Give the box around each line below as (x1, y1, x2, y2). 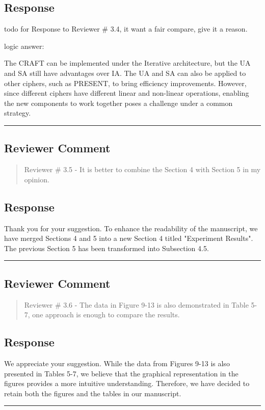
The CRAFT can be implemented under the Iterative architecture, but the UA (4, 58, 251, 68)
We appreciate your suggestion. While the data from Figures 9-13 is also (4, 358, 230, 368)
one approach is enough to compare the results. (32, 309, 180, 320)
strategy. (4, 107, 31, 118)
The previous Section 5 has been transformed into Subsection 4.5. (4, 242, 209, 253)
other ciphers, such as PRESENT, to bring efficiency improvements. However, (4, 77, 247, 88)
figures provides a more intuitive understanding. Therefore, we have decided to (4, 378, 250, 389)
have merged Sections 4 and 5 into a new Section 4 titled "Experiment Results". (4, 233, 253, 243)
